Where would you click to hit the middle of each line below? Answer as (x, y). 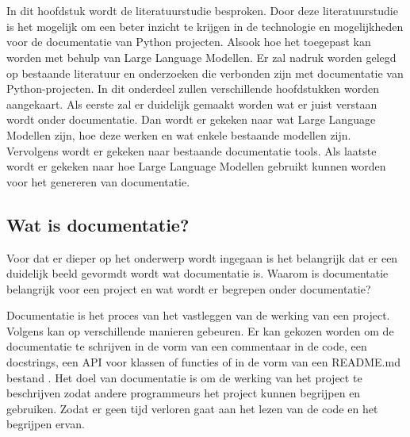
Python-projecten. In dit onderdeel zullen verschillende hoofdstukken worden (193, 88)
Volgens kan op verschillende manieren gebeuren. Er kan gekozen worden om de (200, 330)
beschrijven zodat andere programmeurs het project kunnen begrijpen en (184, 393)
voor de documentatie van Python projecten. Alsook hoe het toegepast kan (189, 42)
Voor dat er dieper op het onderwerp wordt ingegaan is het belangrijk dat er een (202, 257)
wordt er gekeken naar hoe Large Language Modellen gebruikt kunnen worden (196, 166)
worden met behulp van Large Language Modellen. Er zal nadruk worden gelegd (201, 57)
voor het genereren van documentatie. (98, 181)
